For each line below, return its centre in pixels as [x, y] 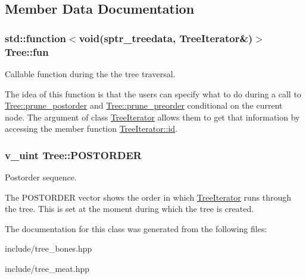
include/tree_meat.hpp [47, 269]
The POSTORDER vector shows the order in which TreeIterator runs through [148, 197]
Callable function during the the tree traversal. [90, 73]
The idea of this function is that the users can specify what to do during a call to [153, 93]
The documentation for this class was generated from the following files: [136, 228]
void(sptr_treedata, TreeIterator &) [166, 38]
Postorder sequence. [41, 177]
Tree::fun [27, 51]
